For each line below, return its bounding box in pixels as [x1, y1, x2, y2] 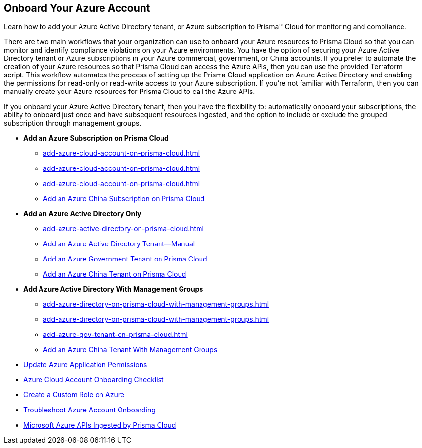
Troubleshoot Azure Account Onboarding [23, 406, 156, 414]
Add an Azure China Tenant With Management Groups [43, 345, 218, 354]
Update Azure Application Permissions [23, 360, 147, 369]
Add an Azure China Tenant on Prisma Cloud [43, 270, 186, 279]
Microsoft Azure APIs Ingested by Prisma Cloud [23, 421, 176, 429]
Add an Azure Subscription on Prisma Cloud [23, 134, 169, 143]
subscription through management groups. [4, 119, 141, 128]
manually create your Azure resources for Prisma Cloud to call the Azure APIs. [4, 87, 255, 96]
